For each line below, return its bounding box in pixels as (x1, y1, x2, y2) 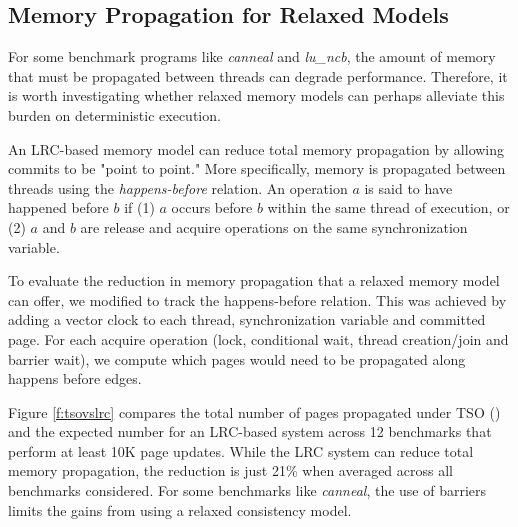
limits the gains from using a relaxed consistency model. (8, 499, 352, 520)
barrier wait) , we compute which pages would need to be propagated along (8, 348, 466, 369)
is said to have (364, 177, 453, 198)
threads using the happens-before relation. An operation (8, 177, 348, 198)
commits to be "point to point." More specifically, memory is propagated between (8, 158, 506, 179)
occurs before (171, 197, 253, 218)
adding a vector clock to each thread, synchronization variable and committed (8, 309, 486, 330)
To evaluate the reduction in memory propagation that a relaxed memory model (8, 270, 500, 291)
